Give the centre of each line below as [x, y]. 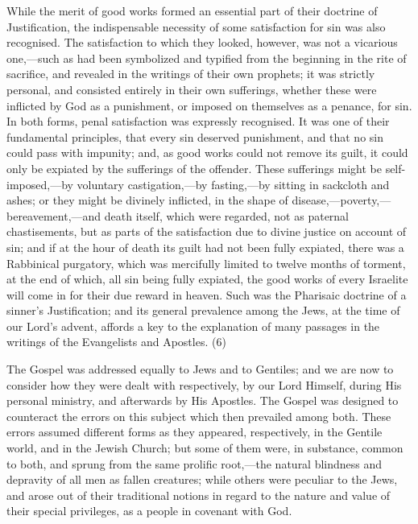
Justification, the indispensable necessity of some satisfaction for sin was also [196, 26]
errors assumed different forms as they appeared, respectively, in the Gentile [195, 432]
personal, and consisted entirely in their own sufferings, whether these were [192, 89]
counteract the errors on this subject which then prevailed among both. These [199, 416]
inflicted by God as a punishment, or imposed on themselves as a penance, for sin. [209, 105]
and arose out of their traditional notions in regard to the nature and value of [199, 495]
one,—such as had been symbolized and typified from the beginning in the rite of [207, 58]
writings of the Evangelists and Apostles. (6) [116, 342]
